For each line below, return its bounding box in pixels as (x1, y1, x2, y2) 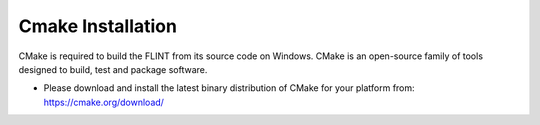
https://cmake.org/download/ (43, 96, 165, 108)
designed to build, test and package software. (18, 63, 208, 75)
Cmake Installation (18, 15, 177, 37)
